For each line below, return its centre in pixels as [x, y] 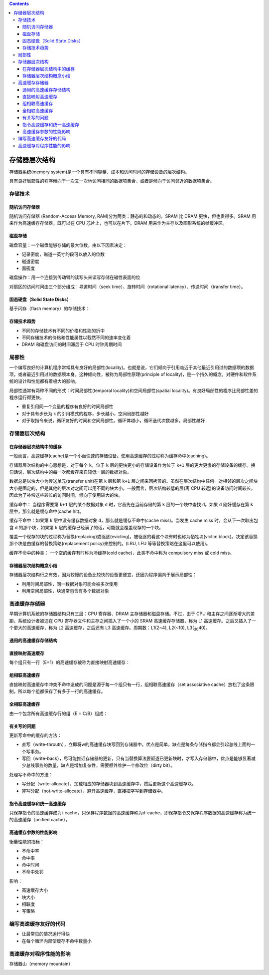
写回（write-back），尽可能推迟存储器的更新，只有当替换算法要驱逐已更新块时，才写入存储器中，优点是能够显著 [136, 758]
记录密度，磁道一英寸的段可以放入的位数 [63, 254]
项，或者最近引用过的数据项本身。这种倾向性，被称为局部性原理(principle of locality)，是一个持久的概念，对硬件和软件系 [133, 374]
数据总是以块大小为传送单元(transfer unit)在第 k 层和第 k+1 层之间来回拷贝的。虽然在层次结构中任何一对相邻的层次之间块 [134, 481]
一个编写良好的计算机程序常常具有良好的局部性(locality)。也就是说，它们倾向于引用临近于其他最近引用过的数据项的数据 [132, 367]
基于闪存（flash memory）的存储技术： [50, 309]
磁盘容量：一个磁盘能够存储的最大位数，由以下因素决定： [68, 245]
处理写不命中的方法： [31, 774]
